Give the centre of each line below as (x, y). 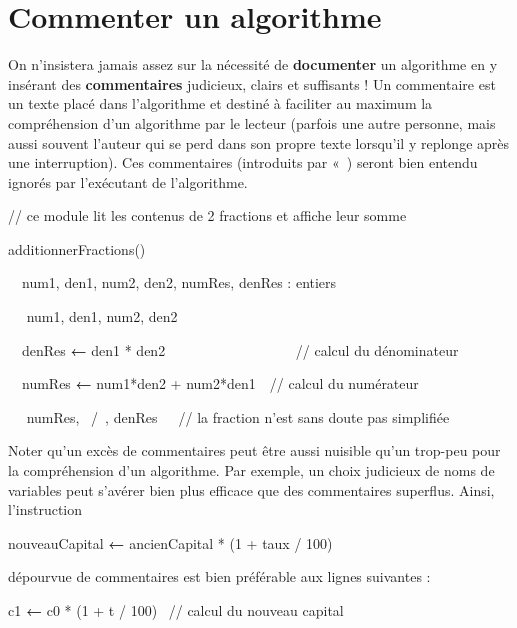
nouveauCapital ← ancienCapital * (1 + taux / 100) (170, 542)
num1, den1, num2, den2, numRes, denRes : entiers (179, 282)
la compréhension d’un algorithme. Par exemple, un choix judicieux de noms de (251, 470)
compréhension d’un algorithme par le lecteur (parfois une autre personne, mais (252, 122)
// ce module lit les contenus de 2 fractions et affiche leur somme (207, 215)
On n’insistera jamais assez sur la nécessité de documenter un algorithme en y (253, 64)
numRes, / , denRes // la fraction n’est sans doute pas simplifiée (238, 416)
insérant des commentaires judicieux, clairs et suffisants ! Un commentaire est (252, 83)
